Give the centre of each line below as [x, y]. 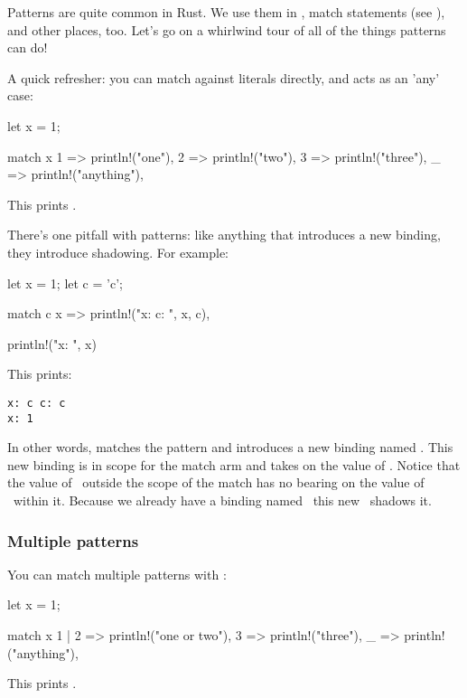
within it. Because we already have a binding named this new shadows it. [222, 500]
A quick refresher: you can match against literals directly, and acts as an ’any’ [224, 77]
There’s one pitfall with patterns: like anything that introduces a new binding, [224, 235]
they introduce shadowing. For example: [118, 252]
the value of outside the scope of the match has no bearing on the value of [216, 482]
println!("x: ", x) [52, 343]
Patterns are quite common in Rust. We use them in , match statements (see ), [226, 12]
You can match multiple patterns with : [117, 574]
